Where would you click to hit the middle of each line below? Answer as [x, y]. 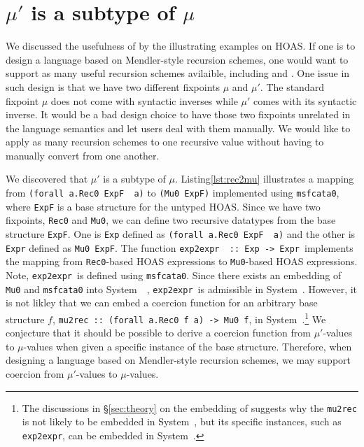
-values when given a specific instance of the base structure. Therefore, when [188, 346]
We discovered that [47, 179]
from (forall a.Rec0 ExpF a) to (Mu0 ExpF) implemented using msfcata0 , [173, 193]
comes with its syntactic [305, 100]
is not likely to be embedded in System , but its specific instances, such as [182, 421]
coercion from [35, 374]
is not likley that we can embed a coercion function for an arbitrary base [162, 303]
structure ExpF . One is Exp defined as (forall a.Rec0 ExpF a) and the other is [181, 234]
